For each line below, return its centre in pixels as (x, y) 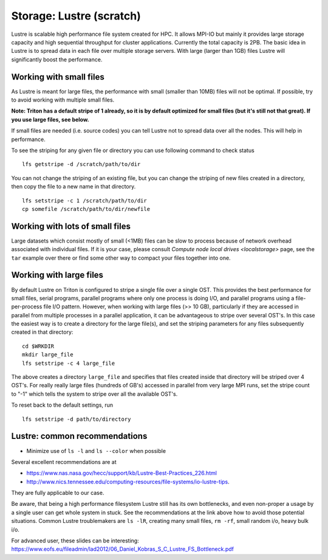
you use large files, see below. (50, 119)
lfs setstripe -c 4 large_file (69, 363)
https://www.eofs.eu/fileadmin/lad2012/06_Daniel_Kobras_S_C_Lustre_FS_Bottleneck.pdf (122, 549)
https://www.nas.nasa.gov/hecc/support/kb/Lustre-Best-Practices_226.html (121, 473)
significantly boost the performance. (57, 59)
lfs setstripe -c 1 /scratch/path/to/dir (84, 200)
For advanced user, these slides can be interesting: (75, 541)
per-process (27, 306)
